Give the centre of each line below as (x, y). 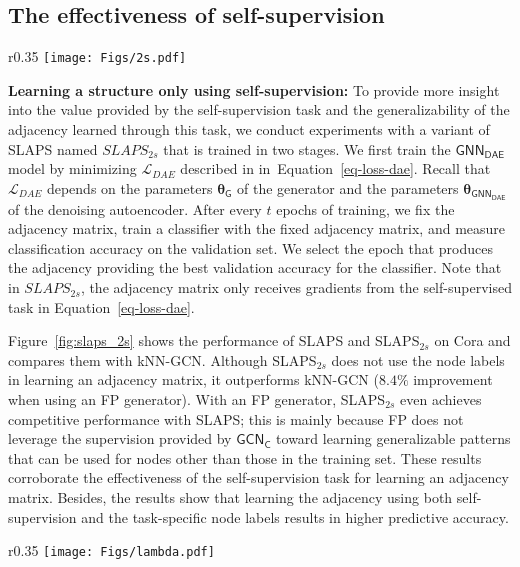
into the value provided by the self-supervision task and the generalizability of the (259, 109)
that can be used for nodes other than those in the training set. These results (245, 457)
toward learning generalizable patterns (393, 438)
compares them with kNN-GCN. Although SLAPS (162, 359)
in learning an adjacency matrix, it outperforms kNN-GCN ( (193, 379)
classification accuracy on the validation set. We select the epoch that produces (250, 247)
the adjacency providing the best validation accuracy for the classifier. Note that (255, 267)
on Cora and (472, 340)
